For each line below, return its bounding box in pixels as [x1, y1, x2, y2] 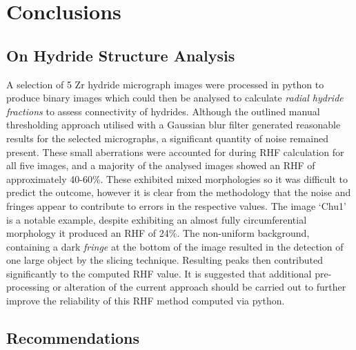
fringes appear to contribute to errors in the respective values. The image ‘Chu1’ [6, 198, 346, 213]
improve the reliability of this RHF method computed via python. [6, 293, 285, 308]
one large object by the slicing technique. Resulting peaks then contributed [6, 253, 324, 267]
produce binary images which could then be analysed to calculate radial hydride [6, 90, 344, 105]
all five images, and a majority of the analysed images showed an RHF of [6, 158, 315, 173]
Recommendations [6, 327, 139, 349]
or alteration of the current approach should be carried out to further [52, 280, 346, 294]
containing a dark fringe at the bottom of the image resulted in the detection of [6, 239, 344, 253]
